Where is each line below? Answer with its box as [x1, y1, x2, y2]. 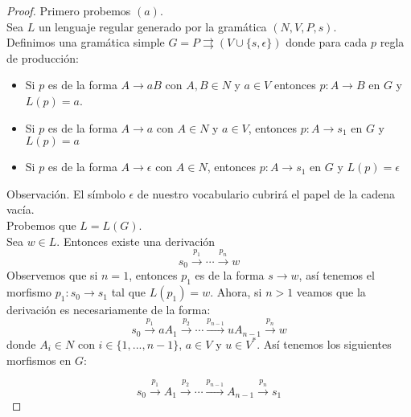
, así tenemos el [298, 267, 375, 284]
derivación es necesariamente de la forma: [6, 301, 211, 318]
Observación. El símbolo [6, 185, 125, 202]
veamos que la [296, 284, 366, 300]
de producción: [6, 49, 79, 66]
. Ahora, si [210, 284, 262, 300]
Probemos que [6, 216, 76, 233]
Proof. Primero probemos [6, 2, 131, 18]
